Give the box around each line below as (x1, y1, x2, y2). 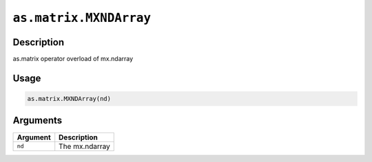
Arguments (12, 115, 63, 126)
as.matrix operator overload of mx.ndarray (12, 55, 134, 63)
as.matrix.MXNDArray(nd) (27, 95, 112, 103)
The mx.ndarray (59, 141, 110, 151)
